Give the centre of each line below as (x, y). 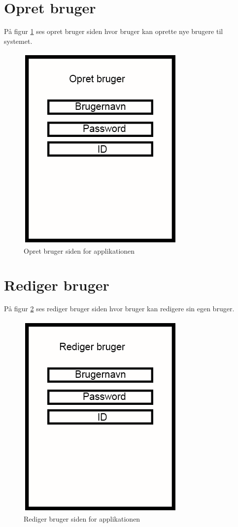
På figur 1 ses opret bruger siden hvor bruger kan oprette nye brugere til (114, 31)
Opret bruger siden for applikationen (79, 250)
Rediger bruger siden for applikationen (82, 518)
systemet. (18, 41)
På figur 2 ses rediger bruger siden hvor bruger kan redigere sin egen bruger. (119, 308)
